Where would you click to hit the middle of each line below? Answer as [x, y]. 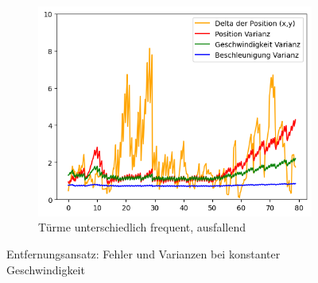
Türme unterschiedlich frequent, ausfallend [142, 227]
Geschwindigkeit [46, 269]
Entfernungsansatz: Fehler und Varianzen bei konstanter [143, 253]
